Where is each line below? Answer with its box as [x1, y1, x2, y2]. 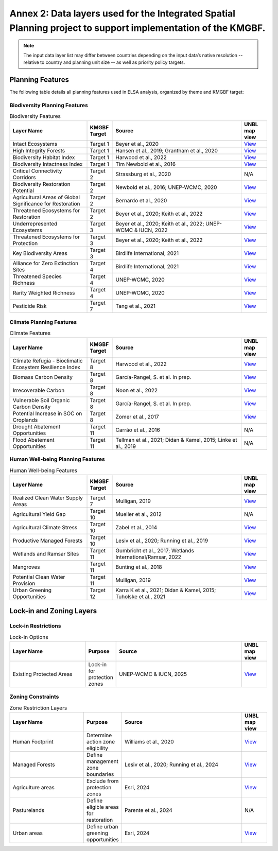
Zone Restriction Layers [9, 704, 67, 711]
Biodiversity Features [9, 113, 61, 120]
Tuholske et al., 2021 [115, 593, 166, 600]
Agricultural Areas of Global [12, 194, 80, 201]
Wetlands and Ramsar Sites [12, 550, 79, 557]
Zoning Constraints [9, 693, 59, 700]
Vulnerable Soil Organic [12, 396, 70, 404]
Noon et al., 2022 [115, 387, 158, 394]
